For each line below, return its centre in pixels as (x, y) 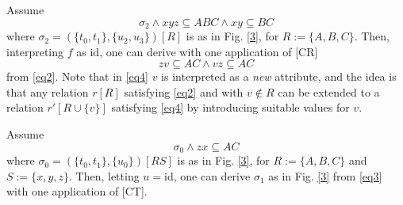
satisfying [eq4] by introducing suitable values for (230, 107)
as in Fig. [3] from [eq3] (325, 175)
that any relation (48, 91)
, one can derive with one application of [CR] (209, 51)
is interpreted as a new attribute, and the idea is (279, 76)
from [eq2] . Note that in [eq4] (77, 76)
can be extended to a (329, 91)
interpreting (35, 51)
